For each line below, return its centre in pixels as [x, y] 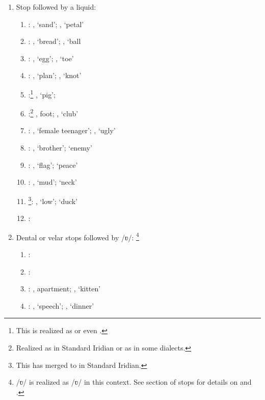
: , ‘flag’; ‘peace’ [53, 165]
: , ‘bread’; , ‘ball [55, 41]
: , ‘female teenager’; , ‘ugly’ [72, 130]
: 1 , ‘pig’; [42, 93]
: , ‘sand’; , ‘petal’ [56, 24]
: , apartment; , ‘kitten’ [64, 289]
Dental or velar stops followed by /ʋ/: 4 [77, 236]
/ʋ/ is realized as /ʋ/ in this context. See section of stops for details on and [134, 382]
